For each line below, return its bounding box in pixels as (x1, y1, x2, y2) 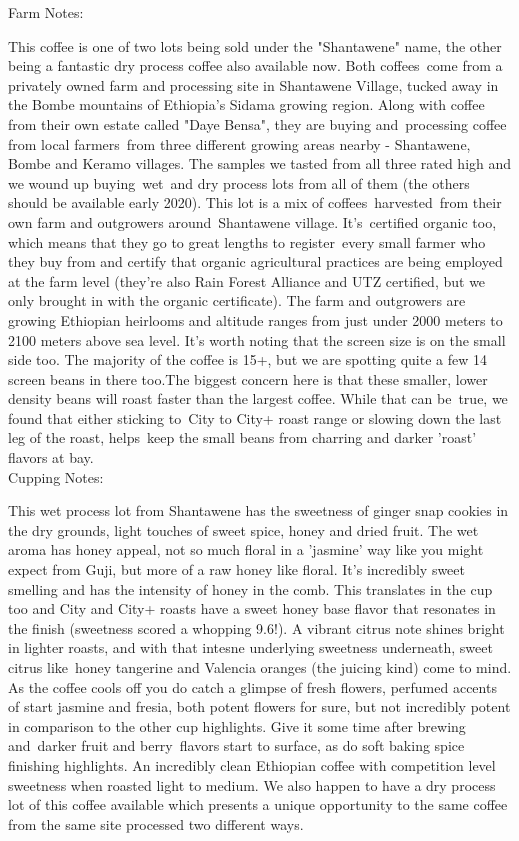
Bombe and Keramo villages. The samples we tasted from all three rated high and (8, 153, 512, 174)
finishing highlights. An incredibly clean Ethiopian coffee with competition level (8, 754, 496, 775)
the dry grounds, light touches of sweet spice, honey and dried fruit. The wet (8, 519, 479, 540)
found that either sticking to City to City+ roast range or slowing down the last (8, 407, 502, 428)
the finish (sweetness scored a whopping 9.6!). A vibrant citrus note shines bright (8, 617, 505, 638)
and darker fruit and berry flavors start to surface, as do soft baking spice (8, 735, 465, 756)
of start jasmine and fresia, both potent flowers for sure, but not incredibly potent (8, 696, 511, 717)
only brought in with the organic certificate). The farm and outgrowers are (8, 290, 466, 311)
